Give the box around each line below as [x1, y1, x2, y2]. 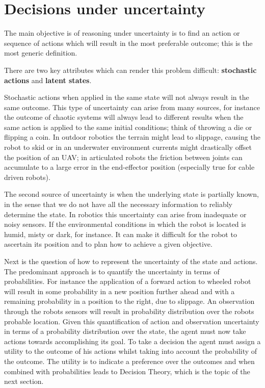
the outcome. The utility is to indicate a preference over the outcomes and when [4, 355, 255, 366]
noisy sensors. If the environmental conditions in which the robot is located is [4, 219, 246, 229]
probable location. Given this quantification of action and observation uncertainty [4, 316, 259, 326]
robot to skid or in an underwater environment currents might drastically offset [4, 142, 252, 152]
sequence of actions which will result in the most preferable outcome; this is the [4, 37, 253, 48]
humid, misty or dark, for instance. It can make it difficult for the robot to [4, 228, 237, 239]
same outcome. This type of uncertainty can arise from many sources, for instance [4, 101, 260, 112]
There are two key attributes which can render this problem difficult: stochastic [4, 64, 257, 75]
